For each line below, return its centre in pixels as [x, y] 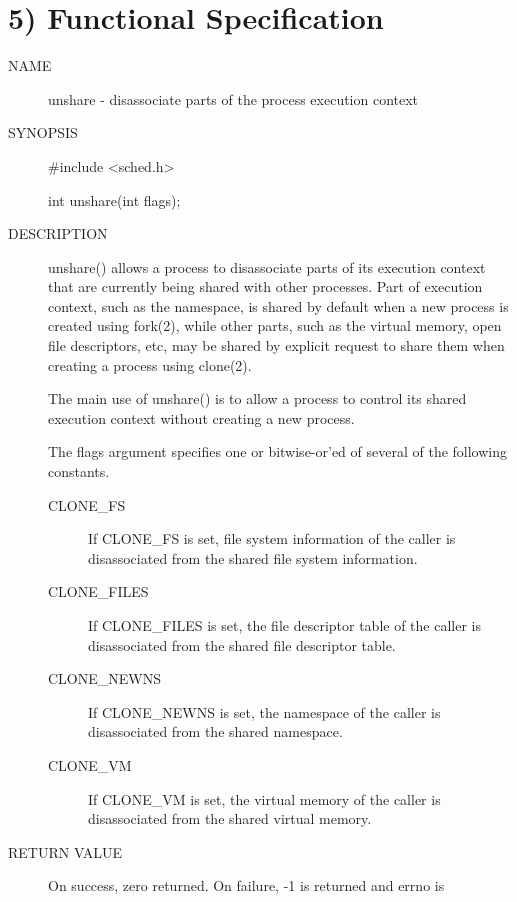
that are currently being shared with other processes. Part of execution [265, 286]
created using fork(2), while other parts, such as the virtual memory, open [275, 325]
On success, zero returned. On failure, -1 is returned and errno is [246, 885]
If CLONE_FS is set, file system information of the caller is [272, 538]
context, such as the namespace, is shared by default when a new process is [278, 305]
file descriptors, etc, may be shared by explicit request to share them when [276, 345]
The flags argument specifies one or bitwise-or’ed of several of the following [278, 451]
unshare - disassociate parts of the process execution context [233, 98]
